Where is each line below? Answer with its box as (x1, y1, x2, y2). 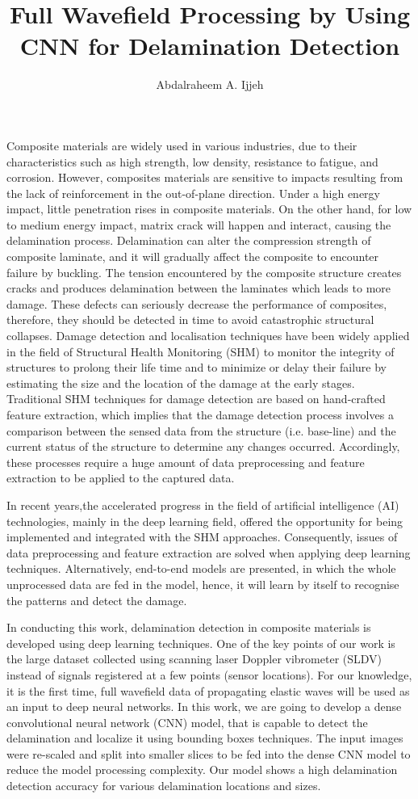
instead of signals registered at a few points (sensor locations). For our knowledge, (6, 666, 412, 683)
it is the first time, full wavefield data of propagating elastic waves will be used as (6, 682, 410, 699)
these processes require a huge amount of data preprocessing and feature (6, 453, 365, 470)
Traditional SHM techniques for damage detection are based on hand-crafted (6, 390, 386, 407)
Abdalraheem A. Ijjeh (156, 76, 264, 93)
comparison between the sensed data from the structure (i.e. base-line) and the (6, 422, 396, 439)
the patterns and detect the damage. (6, 591, 187, 608)
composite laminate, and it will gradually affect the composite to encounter (6, 248, 379, 265)
